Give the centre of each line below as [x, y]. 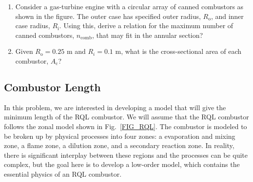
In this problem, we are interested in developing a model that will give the [115, 107]
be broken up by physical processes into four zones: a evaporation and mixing [120, 136]
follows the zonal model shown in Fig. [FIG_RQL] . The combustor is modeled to [126, 126]
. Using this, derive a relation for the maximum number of [146, 25]
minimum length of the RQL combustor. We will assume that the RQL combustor [126, 117]
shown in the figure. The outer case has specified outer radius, [108, 16]
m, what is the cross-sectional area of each [178, 51]
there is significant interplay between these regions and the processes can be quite [126, 155]
